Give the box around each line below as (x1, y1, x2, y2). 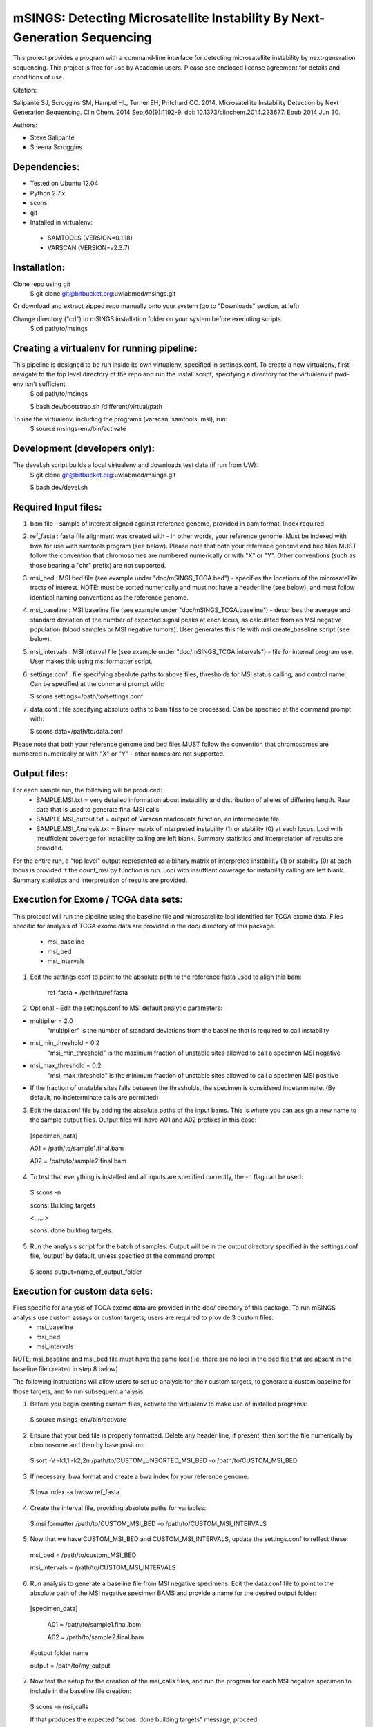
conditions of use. (12, 73, 64, 82)
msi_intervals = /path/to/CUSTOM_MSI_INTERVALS (30, 1563, 176, 1572)
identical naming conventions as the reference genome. (30, 593, 189, 601)
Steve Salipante (30, 133, 75, 142)
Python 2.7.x (30, 189, 66, 197)
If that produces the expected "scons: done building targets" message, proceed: (30, 1715, 259, 1724)
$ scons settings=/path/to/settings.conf (30, 692, 144, 700)
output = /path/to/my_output (30, 1661, 111, 1670)
